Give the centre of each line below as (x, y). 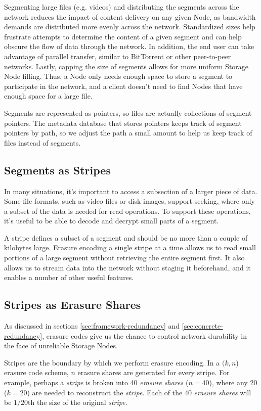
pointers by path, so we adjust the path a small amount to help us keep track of (128, 133)
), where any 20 (233, 382)
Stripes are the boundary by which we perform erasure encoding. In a (112, 362)
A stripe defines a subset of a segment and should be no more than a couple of (126, 237)
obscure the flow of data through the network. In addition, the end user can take (129, 46)
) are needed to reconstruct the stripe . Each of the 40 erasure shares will (139, 392)
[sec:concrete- (202, 326)
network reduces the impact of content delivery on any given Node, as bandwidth (130, 16)
